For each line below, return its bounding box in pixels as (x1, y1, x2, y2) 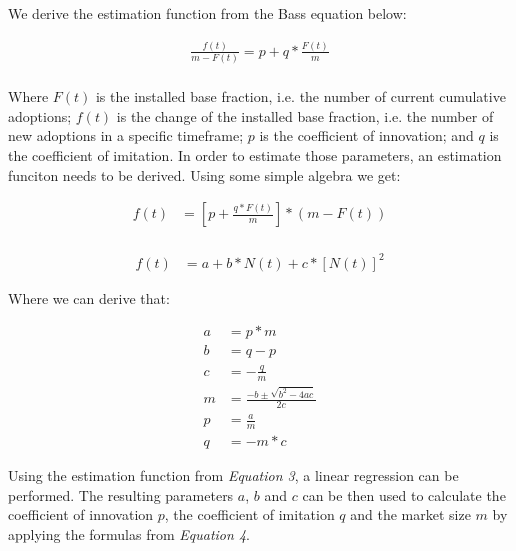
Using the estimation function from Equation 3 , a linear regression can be (8, 465, 459, 486)
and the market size (350, 504, 471, 525)
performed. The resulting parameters (8, 484, 234, 505)
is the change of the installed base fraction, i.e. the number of (116, 105, 494, 126)
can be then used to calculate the (302, 484, 506, 505)
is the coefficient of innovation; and (259, 125, 474, 146)
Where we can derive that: (8, 287, 170, 308)
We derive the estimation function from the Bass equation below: (8, 3, 407, 23)
